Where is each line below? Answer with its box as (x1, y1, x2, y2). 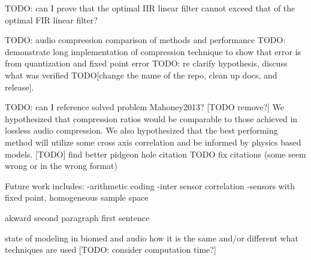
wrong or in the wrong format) (5, 159, 118, 172)
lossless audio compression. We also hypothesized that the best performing (5, 124, 278, 137)
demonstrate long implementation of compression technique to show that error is (5, 45, 301, 58)
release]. (5, 80, 34, 93)
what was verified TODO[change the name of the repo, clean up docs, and (5, 68, 277, 81)
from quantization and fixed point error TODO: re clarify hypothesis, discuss (5, 57, 288, 69)
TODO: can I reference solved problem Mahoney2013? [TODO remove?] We (5, 101, 285, 113)
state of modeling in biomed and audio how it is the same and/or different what (5, 231, 298, 244)
